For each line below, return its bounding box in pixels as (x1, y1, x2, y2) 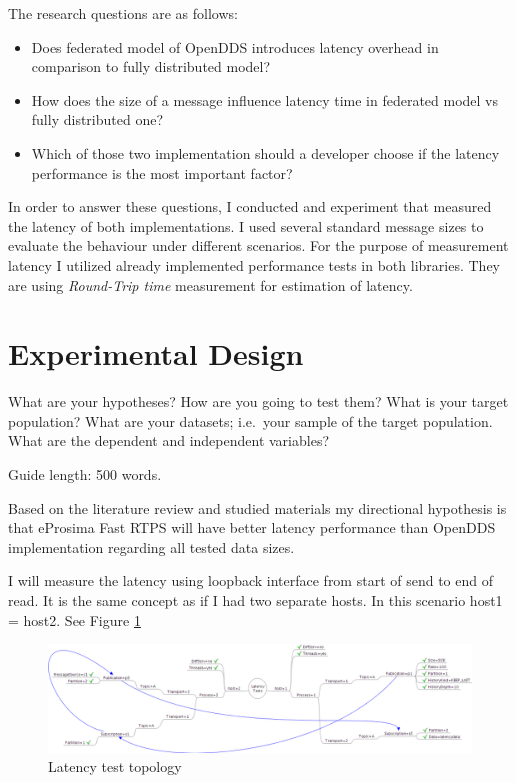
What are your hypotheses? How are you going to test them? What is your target (8, 391, 509, 412)
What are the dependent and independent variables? (8, 430, 330, 451)
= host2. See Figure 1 (8, 609, 141, 630)
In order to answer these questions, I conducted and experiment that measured (8, 196, 492, 217)
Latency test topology (48, 756, 182, 777)
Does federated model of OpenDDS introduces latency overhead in (31, 36, 439, 57)
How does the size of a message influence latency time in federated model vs (31, 89, 499, 110)
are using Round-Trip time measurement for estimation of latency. (8, 274, 413, 295)
